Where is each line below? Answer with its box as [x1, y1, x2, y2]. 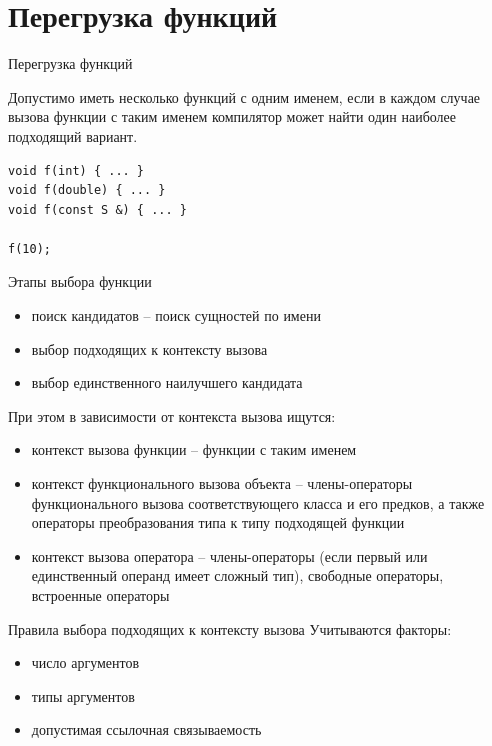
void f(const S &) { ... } [8, 202, 187, 217]
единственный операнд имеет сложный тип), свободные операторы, [31, 565, 444, 586]
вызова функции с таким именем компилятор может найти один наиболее [8, 106, 456, 127]
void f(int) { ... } [8, 163, 145, 178]
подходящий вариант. [8, 125, 138, 146]
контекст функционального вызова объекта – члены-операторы [31, 473, 413, 494]
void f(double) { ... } [8, 183, 166, 198]
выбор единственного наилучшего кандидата [31, 372, 303, 393]
